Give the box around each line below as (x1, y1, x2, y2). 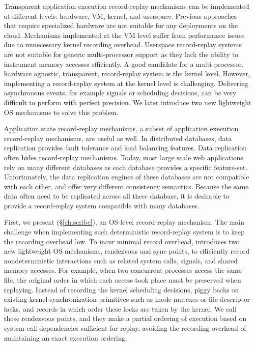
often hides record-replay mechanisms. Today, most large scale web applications (4, 152, 243, 162)
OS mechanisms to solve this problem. (4, 107, 119, 117)
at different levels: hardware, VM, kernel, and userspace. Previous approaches (4, 10, 237, 21)
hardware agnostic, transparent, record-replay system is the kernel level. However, (4, 68, 250, 79)
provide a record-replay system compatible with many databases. (4, 200, 199, 210)
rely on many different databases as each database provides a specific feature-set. (4, 162, 248, 172)
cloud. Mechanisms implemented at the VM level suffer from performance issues (4, 29, 245, 40)
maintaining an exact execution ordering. (4, 332, 127, 343)
